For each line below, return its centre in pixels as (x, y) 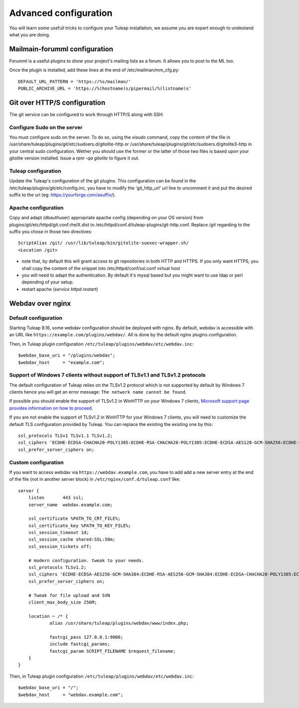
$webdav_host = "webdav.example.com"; (71, 695)
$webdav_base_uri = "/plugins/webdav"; (67, 355)
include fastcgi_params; (80, 644)
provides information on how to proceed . (51, 408)
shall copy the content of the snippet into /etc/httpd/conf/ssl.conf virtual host (101, 268)
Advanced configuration (61, 13)
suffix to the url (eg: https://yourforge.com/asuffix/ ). (63, 195)
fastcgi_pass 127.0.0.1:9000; (86, 637)
